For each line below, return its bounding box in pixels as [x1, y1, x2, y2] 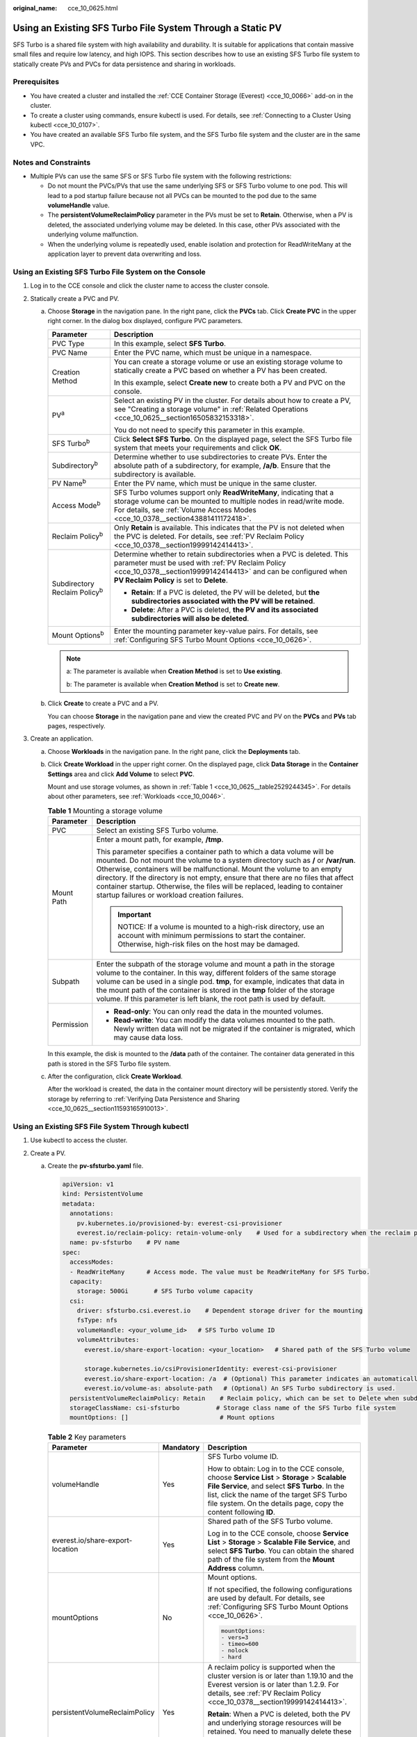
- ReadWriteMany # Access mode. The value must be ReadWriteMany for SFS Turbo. [69, 1268, 370, 1276]
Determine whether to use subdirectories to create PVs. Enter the [113, 452, 327, 461]
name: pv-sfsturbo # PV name [69, 1239, 180, 1246]
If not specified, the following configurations [207, 1584, 352, 1594]
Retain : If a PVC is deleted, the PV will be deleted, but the [131, 588, 320, 598]
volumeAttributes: [76, 1336, 140, 1344]
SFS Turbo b [51, 437, 90, 448]
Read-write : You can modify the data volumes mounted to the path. [113, 1015, 336, 1025]
